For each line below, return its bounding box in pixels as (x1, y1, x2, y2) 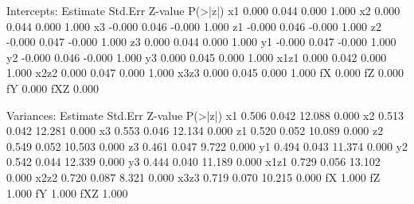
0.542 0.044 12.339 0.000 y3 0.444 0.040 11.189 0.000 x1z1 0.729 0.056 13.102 (6, 153, 381, 170)
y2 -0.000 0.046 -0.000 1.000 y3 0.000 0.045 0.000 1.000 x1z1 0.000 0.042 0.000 (6, 48, 387, 65)
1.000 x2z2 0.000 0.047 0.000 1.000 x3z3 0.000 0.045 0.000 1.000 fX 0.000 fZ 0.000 (6, 64, 404, 81)
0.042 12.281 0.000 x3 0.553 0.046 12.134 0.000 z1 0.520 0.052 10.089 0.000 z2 (6, 122, 384, 139)
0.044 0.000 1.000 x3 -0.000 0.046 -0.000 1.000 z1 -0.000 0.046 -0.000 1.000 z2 (6, 17, 381, 34)
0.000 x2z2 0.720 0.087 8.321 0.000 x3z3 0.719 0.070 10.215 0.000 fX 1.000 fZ (6, 168, 381, 185)
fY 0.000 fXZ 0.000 (6, 79, 99, 96)
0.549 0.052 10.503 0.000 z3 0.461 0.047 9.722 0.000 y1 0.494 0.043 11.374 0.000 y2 (6, 137, 408, 154)
